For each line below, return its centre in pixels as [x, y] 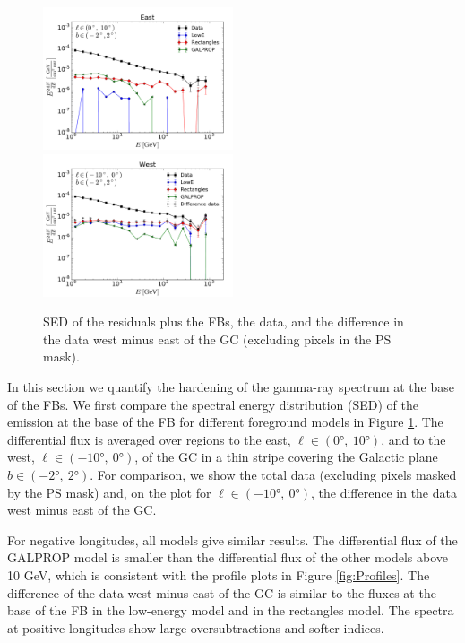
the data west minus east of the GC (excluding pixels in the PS [217, 339]
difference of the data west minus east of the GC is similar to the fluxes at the [222, 592]
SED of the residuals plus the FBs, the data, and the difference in [224, 321]
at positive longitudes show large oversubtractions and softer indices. [196, 627]
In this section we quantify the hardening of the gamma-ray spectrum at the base [231, 386]
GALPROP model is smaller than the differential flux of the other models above [228, 557]
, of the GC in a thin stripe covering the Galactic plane [286, 457]
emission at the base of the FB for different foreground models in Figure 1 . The [225, 422]
